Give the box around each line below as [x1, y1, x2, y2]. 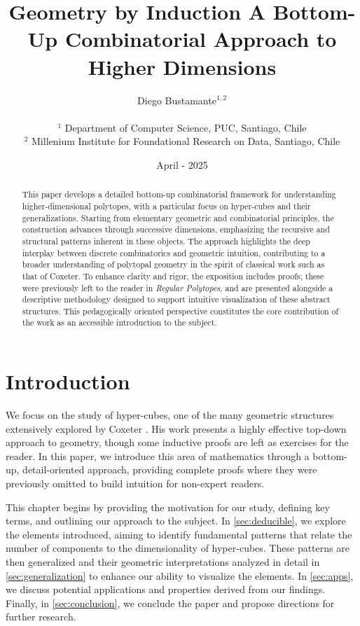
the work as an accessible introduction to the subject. [22, 317, 217, 328]
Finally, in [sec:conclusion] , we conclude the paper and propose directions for [6, 595, 335, 610]
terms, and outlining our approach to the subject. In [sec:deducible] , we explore [6, 513, 346, 528]
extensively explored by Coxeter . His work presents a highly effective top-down [6, 421, 347, 436]
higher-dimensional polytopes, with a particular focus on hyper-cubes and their [22, 200, 311, 211]
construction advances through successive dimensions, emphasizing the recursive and [22, 223, 330, 235]
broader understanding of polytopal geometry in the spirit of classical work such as [22, 258, 325, 270]
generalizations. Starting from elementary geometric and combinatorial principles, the [22, 211, 334, 223]
